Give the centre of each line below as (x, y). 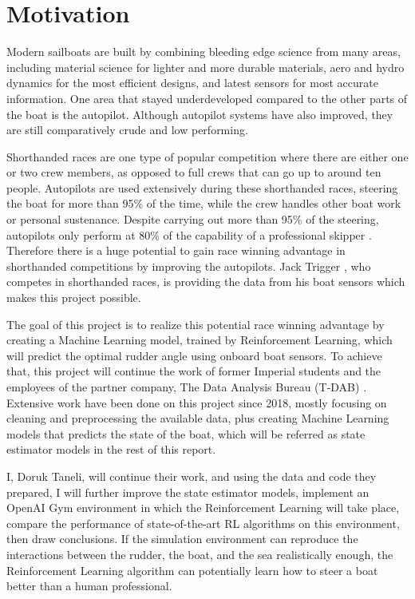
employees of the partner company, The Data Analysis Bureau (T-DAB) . (187, 387)
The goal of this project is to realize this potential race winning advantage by (196, 324)
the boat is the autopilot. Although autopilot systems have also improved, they (200, 114)
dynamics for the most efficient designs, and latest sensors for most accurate (192, 83)
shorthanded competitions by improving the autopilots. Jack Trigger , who (189, 266)
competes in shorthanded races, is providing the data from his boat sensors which (206, 282)
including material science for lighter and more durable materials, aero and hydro (206, 67)
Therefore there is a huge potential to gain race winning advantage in (176, 250)
